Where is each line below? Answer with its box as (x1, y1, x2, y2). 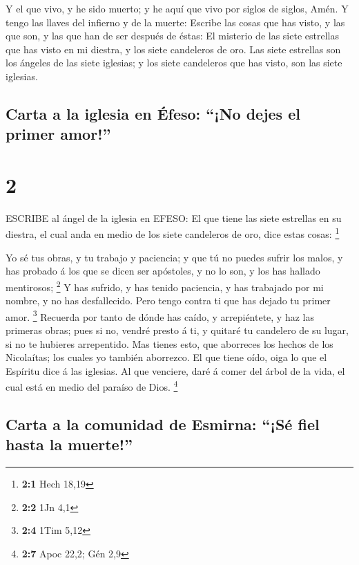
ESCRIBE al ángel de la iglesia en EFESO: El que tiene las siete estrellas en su (6, 210, 342, 225)
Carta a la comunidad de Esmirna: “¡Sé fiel (6, 414, 320, 434)
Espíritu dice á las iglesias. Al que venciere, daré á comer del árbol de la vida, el (6, 363, 345, 378)
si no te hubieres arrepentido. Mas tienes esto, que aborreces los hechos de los (6, 336, 333, 351)
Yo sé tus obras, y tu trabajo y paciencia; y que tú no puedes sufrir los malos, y (6, 250, 343, 264)
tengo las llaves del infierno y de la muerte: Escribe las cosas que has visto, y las (6, 15, 345, 29)
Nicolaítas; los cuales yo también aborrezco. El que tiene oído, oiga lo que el (6, 350, 327, 364)
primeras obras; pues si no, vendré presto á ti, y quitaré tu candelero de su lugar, (6, 322, 349, 337)
